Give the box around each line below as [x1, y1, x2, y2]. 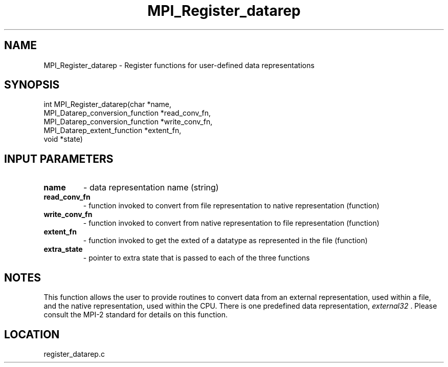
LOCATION [4, 328, 60, 341]
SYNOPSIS [4, 78, 60, 92]
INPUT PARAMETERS [4, 152, 114, 165]
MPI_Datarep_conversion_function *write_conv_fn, [43, 117, 213, 126]
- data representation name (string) [83, 182, 219, 193]
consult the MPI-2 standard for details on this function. [43, 310, 228, 319]
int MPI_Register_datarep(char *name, [43, 100, 171, 109]
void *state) [43, 135, 83, 144]
